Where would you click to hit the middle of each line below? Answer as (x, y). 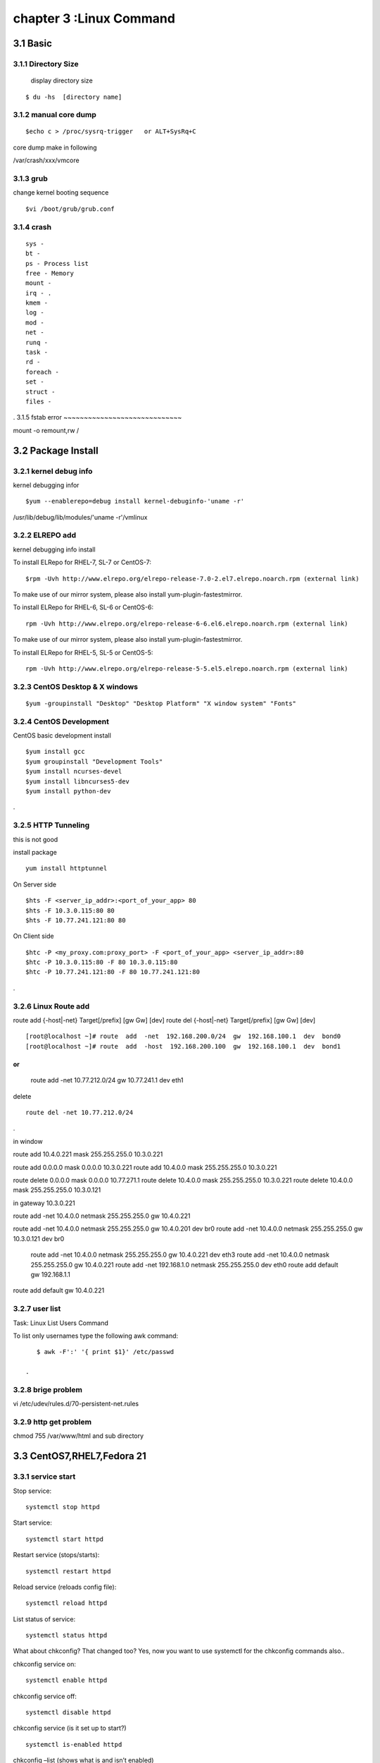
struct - (40, 392)
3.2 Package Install (56, 450)
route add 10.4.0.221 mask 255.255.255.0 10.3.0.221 (88, 1154)
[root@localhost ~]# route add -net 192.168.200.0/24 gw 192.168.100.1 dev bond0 (183, 1036)
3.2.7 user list (37, 1309)
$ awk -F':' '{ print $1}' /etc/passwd (105, 1352)
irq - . (39, 293)
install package (35, 852)
